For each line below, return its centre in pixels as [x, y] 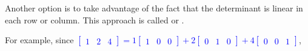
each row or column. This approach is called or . [95, 19]
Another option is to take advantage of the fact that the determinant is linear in [154, 8]
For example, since [39, 40]
